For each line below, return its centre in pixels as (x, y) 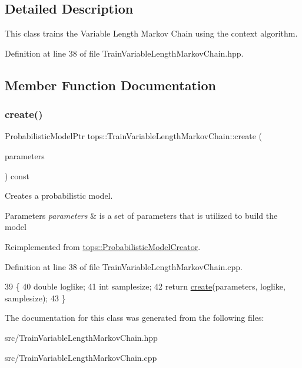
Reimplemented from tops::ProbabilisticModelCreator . (103, 246)
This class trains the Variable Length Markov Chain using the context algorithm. (151, 33)
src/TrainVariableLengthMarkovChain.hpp (81, 337)
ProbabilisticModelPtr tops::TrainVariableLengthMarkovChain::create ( (134, 136)
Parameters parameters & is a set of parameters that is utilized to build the (141, 215)
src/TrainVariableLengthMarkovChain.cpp (81, 357)
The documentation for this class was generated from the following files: (135, 318)
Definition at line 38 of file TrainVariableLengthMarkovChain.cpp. (124, 266)
